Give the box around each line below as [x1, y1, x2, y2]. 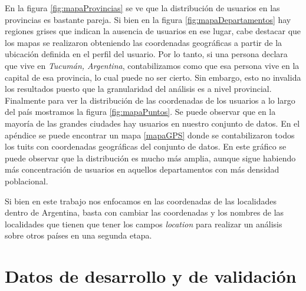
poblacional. [5, 174, 48, 187]
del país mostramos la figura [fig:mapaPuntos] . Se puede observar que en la [5, 105, 276, 118]
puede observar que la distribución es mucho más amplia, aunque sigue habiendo [5, 151, 296, 164]
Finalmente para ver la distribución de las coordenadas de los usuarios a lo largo [5, 94, 295, 106]
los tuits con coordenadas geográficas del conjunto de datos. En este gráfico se [5, 140, 287, 153]
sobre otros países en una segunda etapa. [5, 229, 152, 242]
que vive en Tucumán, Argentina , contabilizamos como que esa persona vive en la [5, 59, 300, 71]
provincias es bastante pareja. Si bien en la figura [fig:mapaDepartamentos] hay [5, 13, 291, 25]
